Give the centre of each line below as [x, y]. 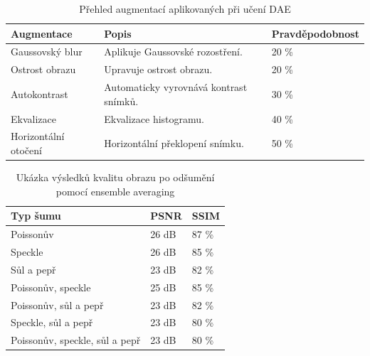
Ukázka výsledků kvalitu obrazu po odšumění [115, 177]
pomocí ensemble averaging [115, 191]
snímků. [121, 101]
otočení [26, 150]
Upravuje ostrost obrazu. [158, 69]
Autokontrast [39, 93]
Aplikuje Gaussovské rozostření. [173, 52]
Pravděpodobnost [315, 33]
